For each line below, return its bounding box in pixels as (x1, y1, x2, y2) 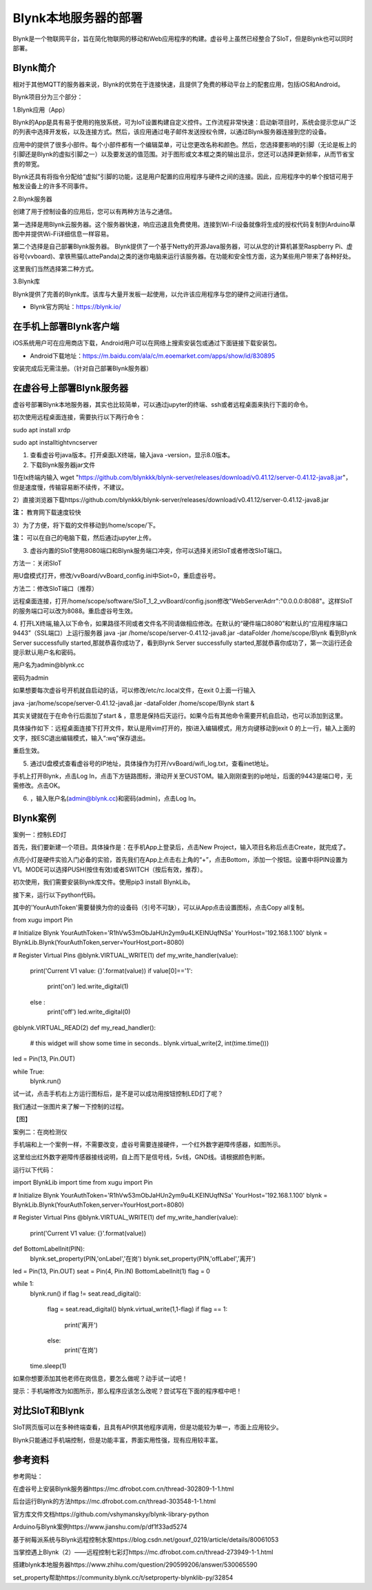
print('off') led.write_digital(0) (47, 1007, 131, 1016)
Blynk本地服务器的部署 (12, 10, 143, 26)
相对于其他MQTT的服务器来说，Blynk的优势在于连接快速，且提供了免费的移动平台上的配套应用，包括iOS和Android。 (12, 80, 344, 88)
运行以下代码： (12, 1165, 55, 1174)
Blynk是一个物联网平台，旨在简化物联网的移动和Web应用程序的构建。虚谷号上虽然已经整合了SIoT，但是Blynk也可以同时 (12, 34, 353, 43)
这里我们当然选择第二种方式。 (12, 265, 98, 273)
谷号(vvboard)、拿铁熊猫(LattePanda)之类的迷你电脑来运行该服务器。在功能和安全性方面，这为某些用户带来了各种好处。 (12, 252, 355, 260)
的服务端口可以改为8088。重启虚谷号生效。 (12, 607, 137, 615)
